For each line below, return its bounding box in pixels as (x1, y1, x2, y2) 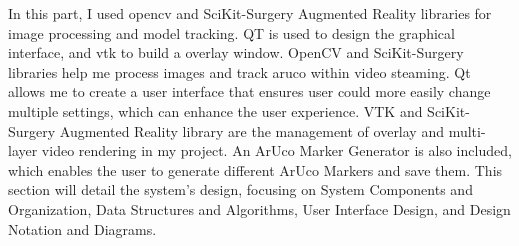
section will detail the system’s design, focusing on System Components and (8, 179, 473, 200)
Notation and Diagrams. (8, 218, 157, 239)
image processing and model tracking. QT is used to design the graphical (8, 22, 455, 43)
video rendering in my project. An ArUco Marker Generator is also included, (41, 140, 512, 161)
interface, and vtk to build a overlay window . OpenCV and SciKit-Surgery (8, 42, 464, 63)
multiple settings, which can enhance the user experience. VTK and (8, 100, 423, 121)
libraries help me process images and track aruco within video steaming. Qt (8, 61, 471, 82)
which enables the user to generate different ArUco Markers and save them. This (8, 159, 503, 180)
